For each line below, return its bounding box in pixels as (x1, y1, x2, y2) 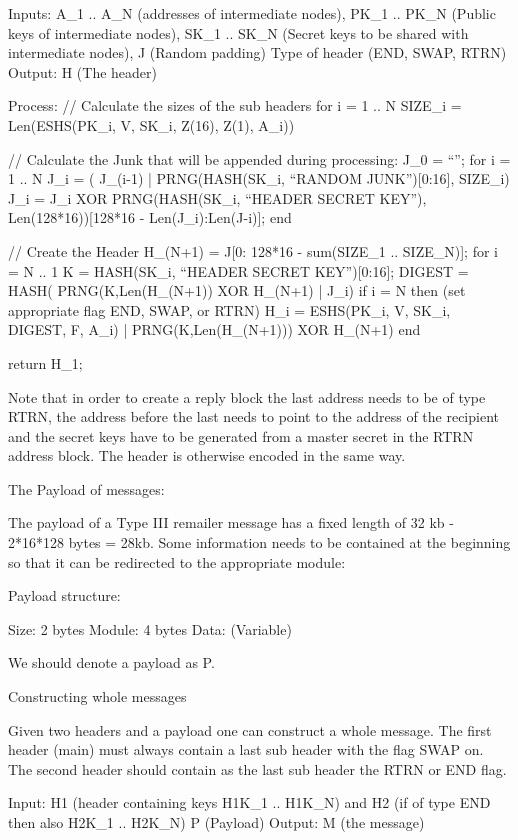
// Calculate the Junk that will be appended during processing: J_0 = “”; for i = (8, 148, 511, 169)
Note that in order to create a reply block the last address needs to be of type (8, 386, 486, 407)
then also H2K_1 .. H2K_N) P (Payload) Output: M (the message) (8, 812, 425, 832)
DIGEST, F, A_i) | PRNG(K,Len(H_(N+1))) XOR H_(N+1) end (8, 319, 421, 340)
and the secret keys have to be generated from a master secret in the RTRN (8, 425, 474, 446)
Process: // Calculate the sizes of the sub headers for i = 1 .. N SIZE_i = (8, 95, 462, 116)
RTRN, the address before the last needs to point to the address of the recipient (8, 406, 499, 427)
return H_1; (8, 352, 83, 373)
